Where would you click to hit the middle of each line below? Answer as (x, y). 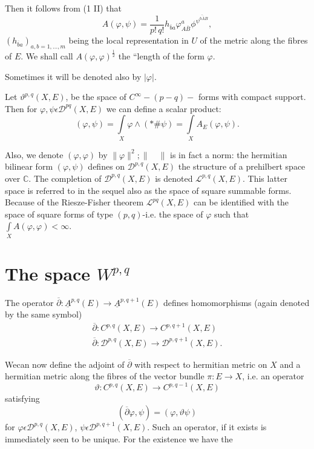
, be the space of (96, 97)
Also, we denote (34, 154)
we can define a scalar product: (164, 108)
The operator (29, 302)
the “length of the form (161, 56)
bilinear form (29, 166)
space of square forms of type (59, 214)
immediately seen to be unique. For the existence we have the (119, 438)
